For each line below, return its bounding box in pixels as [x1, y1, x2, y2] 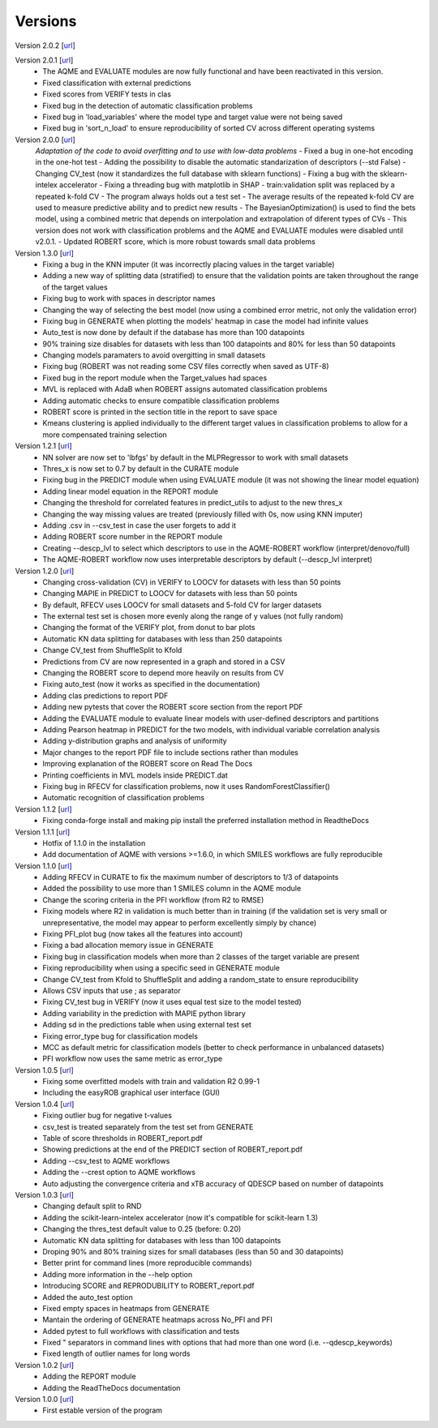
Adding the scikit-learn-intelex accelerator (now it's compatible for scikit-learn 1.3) [42, 1212, 319, 1222]
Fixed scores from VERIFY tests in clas [42, 89, 172, 99]
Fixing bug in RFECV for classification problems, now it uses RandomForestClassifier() [42, 781, 330, 791]
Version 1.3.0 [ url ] [15, 248, 75, 258]
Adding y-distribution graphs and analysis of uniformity [42, 736, 227, 746]
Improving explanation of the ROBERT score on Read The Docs [42, 759, 253, 769]
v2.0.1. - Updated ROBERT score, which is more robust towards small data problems [35, 237, 316, 247]
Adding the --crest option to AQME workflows [42, 1168, 196, 1177]
